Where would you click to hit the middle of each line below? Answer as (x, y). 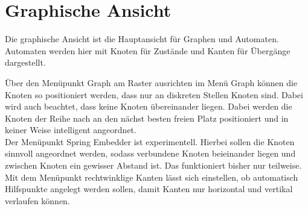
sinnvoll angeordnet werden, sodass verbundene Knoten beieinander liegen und (150, 153)
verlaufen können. (37, 200)
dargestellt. (25, 62)
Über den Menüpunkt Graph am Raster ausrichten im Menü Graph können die (151, 82)
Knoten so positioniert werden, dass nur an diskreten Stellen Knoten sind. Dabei (154, 94)
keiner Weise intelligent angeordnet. (71, 130)
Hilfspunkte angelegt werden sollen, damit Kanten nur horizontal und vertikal (149, 189)
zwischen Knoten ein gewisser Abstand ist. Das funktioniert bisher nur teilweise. (153, 165)
